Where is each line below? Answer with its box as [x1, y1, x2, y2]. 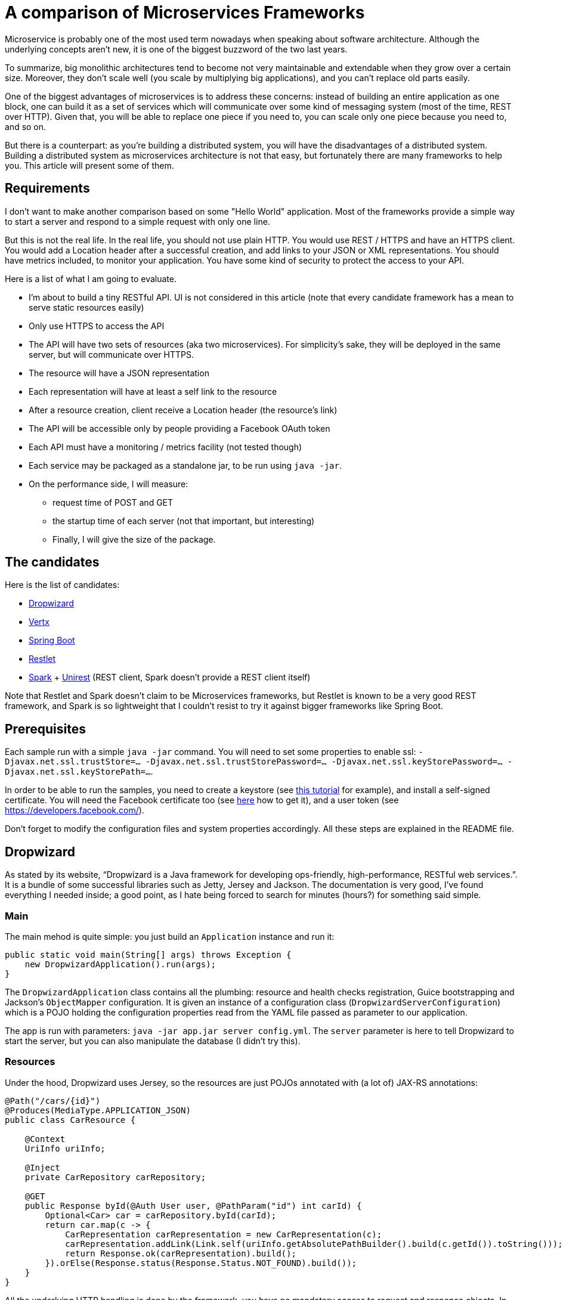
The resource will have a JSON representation [29, 367, 209, 378]
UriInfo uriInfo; [24, 1143, 106, 1153]
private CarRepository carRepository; [24, 1172, 206, 1182]
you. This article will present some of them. [5, 160, 174, 171]
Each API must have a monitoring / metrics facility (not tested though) [29, 441, 302, 452]
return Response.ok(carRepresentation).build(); [65, 1248, 296, 1258]
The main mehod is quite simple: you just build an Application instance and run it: [5, 931, 335, 942]
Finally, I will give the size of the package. [52, 534, 216, 544]
